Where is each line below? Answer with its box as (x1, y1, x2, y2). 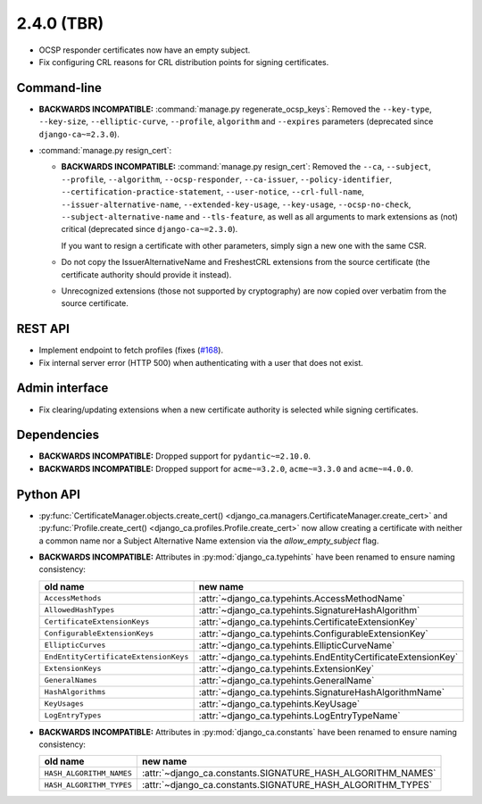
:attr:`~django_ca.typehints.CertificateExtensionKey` (198, 616, 419, 628)
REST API (16, 321, 71, 336)
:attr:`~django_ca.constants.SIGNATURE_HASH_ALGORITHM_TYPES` (141, 779, 433, 792)
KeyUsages (44, 699, 85, 709)
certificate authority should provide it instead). (61, 269, 232, 280)
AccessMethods (44, 593, 102, 603)
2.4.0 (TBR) (16, 13, 104, 33)
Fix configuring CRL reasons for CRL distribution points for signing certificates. (38, 56, 329, 67)
